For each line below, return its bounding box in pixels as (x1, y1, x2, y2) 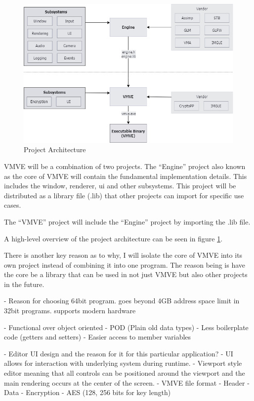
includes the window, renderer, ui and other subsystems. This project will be (4, 180, 236, 191)
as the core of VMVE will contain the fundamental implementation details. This (4, 171, 247, 181)
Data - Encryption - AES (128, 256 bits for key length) (4, 387, 171, 398)
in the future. (4, 279, 44, 289)
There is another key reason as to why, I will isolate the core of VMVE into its (4, 250, 243, 260)
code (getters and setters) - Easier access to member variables (4, 332, 191, 342)
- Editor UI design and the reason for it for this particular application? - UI (4, 348, 233, 358)
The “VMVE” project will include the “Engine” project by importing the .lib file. (4, 216, 251, 227)
